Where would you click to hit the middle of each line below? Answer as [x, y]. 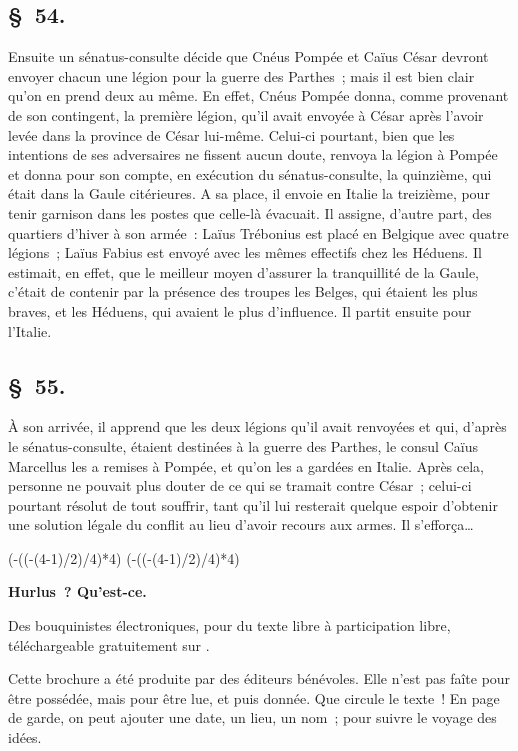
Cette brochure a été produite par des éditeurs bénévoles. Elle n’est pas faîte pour [259, 678]
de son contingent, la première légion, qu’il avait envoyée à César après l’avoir [246, 114]
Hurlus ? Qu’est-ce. [77, 591]
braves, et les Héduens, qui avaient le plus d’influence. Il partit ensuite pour [240, 310]
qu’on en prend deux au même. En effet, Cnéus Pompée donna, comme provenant [258, 95]
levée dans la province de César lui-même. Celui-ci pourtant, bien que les [231, 134]
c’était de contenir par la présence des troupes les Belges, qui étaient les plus [243, 291]
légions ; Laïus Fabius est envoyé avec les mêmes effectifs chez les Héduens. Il [245, 252]
